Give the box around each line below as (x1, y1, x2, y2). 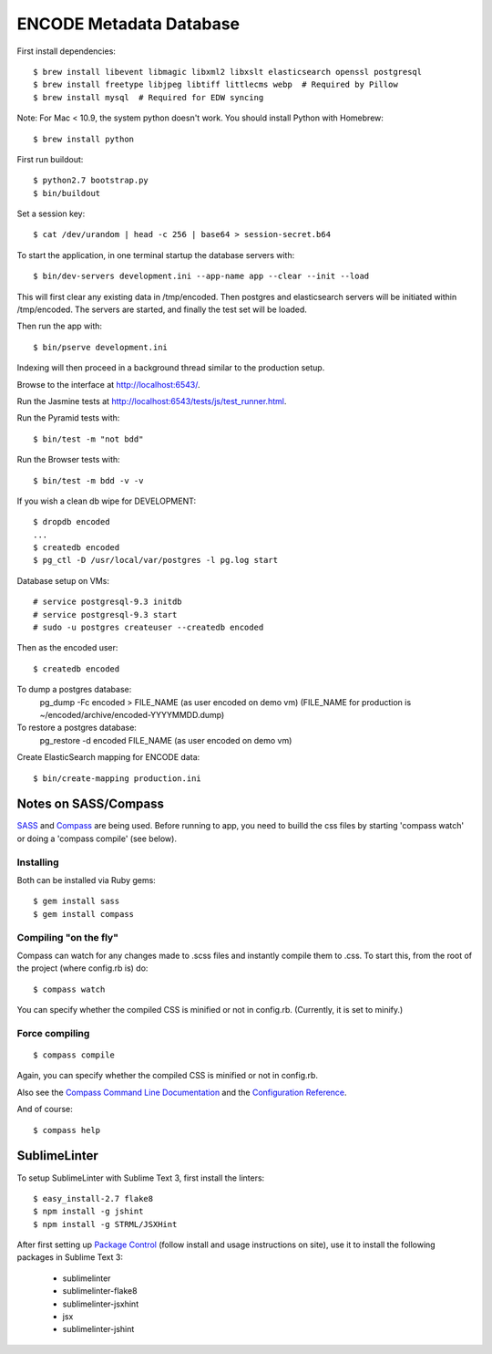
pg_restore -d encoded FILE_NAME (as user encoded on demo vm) (39, 734, 292, 745)
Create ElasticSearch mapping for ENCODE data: (16, 752, 200, 763)
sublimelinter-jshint (62, 1324, 135, 1335)
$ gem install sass (33, 896, 120, 907)
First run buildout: (16, 153, 84, 164)
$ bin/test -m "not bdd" (33, 433, 144, 444)
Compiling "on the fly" (16, 931, 118, 943)
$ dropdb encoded (33, 516, 110, 527)
